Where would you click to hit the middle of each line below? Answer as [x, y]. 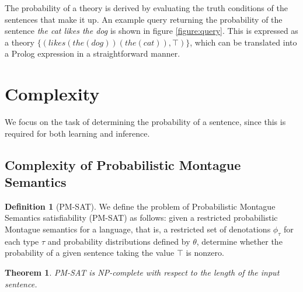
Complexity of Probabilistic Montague [123, 164]
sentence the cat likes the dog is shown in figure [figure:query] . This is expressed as [151, 31]
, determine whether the [239, 241]
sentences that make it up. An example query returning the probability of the [144, 19]
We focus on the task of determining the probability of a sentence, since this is [145, 122]
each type [22, 241]
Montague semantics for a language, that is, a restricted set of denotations [138, 229]
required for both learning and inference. [77, 133]
